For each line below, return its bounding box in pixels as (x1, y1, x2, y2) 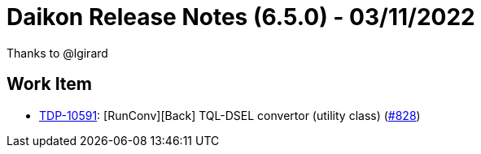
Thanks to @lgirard (7, 45, 108, 60)
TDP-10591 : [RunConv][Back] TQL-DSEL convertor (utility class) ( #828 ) (39, 108, 421, 122)
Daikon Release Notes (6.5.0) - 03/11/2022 (7, 3, 475, 31)
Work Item (7, 74, 93, 95)
